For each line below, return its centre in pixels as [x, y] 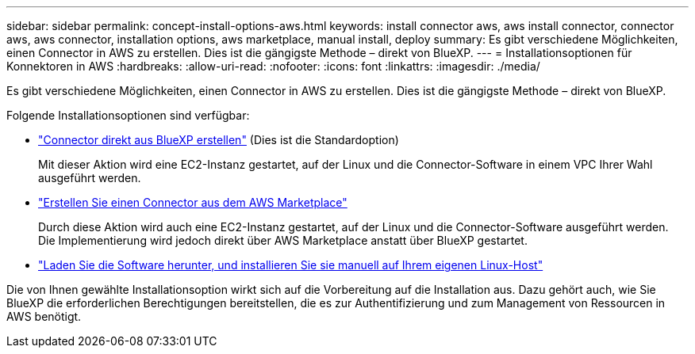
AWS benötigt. [44, 316]
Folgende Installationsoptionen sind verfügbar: [128, 115]
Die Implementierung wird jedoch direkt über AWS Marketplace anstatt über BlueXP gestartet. [283, 240]
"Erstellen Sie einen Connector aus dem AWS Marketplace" [193, 202]
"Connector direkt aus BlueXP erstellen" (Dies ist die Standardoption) [219, 140]
